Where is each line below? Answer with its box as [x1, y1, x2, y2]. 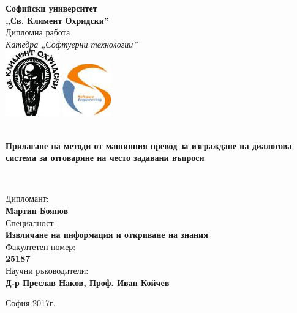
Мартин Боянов [6, 204, 69, 216]
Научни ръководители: [6, 263, 89, 276]
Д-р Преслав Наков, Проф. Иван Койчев [6, 276, 170, 289]
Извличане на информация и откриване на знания [6, 228, 208, 241]
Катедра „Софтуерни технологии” [6, 37, 138, 50]
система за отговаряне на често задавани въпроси [6, 151, 205, 164]
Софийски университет [6, 2, 97, 14]
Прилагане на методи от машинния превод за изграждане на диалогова [6, 139, 292, 152]
